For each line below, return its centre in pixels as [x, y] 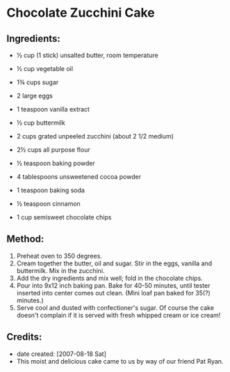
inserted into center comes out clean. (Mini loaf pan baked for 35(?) [114, 293]
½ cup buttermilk [41, 123]
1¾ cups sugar [38, 82]
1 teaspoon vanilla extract [53, 109]
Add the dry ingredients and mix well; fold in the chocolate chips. [109, 278]
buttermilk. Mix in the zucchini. [60, 270]
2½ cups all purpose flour [54, 150]
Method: [25, 239]
